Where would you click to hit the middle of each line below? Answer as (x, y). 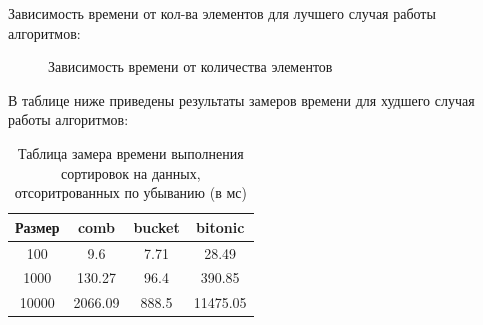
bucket (156, 226)
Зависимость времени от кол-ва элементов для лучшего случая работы (222, 13)
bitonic (220, 226)
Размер (37, 226)
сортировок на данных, (131, 172)
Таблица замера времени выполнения (130, 152)
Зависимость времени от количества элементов (190, 66)
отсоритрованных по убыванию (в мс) (130, 192)
